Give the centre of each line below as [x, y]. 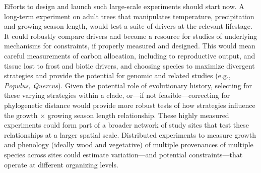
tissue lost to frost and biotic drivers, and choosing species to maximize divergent [129, 65]
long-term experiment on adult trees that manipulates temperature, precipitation [129, 16]
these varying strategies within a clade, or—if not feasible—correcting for [117, 95]
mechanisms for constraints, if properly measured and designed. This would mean [130, 46]
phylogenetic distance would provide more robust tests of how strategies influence [130, 105]
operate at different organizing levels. [61, 164]
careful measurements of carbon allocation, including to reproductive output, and [130, 55]
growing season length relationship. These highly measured [138, 115]
